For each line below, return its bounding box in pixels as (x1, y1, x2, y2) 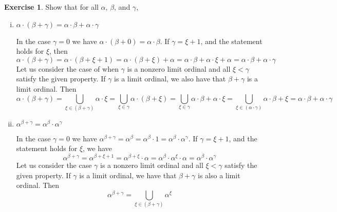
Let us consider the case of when (16, 63, 119, 74)
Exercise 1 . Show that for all (4, 2, 99, 12)
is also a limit (198, 169, 240, 180)
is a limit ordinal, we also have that (114, 73, 226, 84)
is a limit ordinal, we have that (79, 169, 177, 180)
